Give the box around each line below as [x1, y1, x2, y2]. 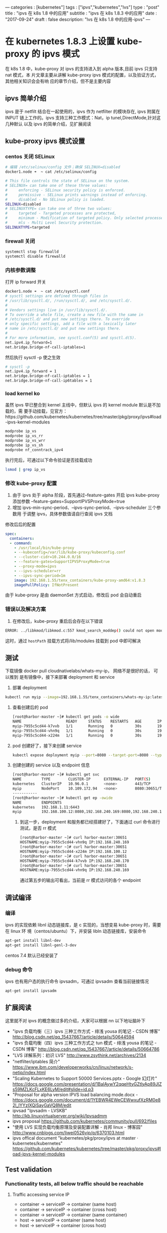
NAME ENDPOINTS [12, 800, 62, 805]
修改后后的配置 [5, 521, 36, 527]
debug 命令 [5, 966, 33, 973]
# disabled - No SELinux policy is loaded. [5, 197, 106, 202]
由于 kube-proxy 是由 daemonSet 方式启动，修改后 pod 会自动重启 [5, 592, 142, 598]
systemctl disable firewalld [5, 254, 66, 259]
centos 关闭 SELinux [5, 153, 55, 160]
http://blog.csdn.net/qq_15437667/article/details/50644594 [12, 1034, 135, 1040]
